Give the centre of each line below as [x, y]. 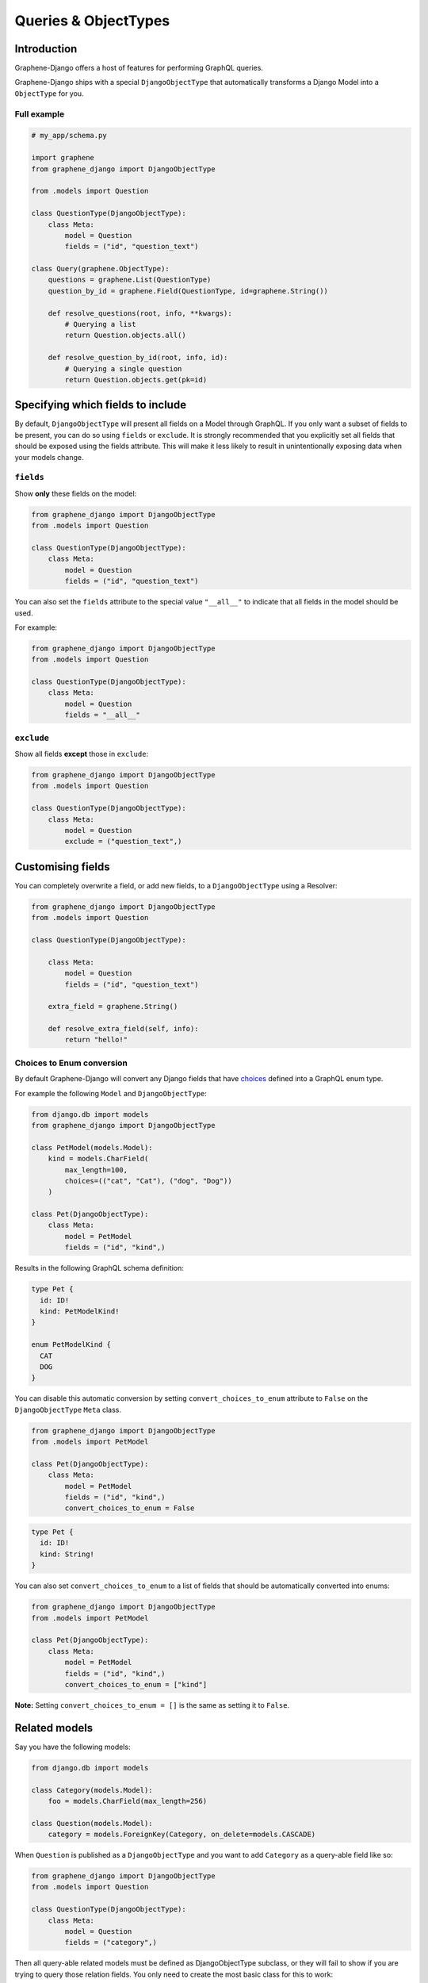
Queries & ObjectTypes [92, 21]
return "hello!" [96, 1040]
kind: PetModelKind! [80, 1312]
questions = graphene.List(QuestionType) [130, 280]
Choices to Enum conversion [71, 1063]
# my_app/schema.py [69, 136]
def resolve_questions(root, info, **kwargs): [140, 313]
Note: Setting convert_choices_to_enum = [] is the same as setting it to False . [152, 1705]
